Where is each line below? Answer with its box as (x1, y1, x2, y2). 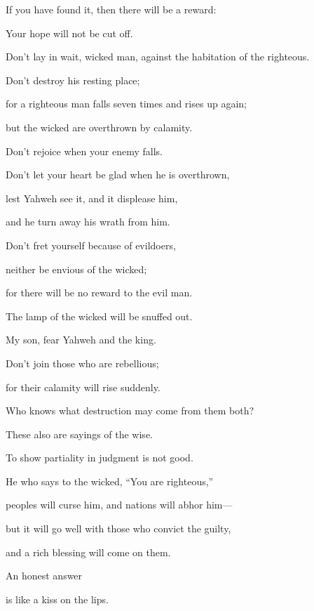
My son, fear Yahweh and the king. (6, 332, 156, 347)
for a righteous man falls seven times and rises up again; (6, 96, 247, 111)
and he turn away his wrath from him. (6, 214, 170, 229)
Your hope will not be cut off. (6, 25, 133, 40)
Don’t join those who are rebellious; (6, 355, 159, 370)
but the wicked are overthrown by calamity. (6, 119, 193, 134)
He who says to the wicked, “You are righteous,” (6, 473, 214, 488)
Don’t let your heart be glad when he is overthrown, (6, 167, 230, 182)
